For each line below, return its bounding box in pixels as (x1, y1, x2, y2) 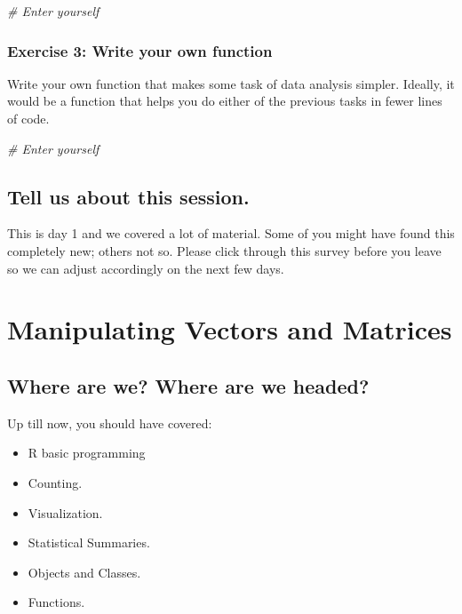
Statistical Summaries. (28, 533, 150, 552)
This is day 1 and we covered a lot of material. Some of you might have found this (7, 224, 455, 243)
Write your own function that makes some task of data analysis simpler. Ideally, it (7, 74, 455, 92)
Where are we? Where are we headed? (7, 371, 370, 399)
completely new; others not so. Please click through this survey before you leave (7, 241, 442, 259)
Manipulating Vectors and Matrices (7, 311, 452, 347)
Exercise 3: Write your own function (7, 39, 273, 61)
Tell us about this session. (7, 182, 250, 210)
